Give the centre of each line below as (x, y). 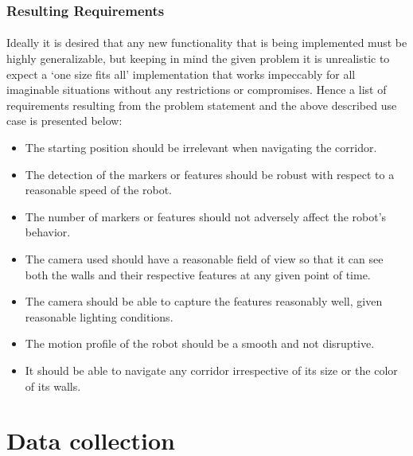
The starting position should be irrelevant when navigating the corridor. (201, 147)
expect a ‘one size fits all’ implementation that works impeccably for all (181, 74)
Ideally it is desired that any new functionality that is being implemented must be (207, 43)
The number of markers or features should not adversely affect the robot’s (206, 216)
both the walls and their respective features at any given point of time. (198, 274)
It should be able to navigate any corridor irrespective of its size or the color (211, 370)
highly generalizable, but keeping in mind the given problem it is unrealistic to (198, 58)
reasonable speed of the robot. (98, 190)
